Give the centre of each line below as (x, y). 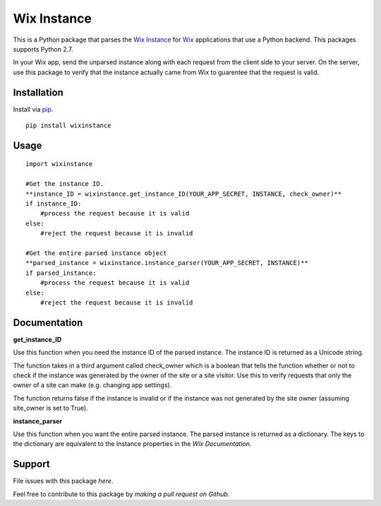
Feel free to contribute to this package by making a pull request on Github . (121, 494)
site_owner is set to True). (50, 408)
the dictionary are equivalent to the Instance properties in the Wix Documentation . (132, 444)
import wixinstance (59, 164)
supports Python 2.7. (43, 49)
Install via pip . (33, 109)
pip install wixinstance (68, 126)
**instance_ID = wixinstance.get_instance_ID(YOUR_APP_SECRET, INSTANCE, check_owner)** (184, 194)
